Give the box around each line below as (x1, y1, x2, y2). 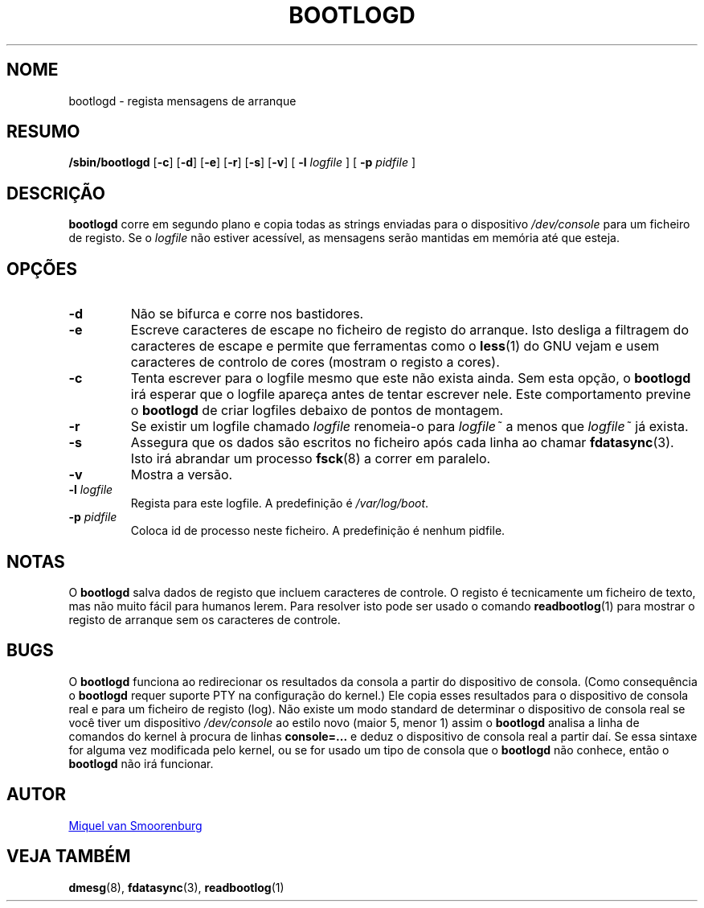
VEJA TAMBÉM (6, 846, 131, 867)
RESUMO (6, 121, 80, 142)
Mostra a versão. (130, 466, 233, 483)
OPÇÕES (6, 258, 78, 279)
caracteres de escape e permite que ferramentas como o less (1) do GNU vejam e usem (130, 338, 660, 355)
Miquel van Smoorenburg (68, 818, 203, 832)
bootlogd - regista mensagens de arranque (68, 93, 297, 108)
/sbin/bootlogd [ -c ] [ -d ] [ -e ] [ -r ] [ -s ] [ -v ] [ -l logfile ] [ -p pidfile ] (68, 155, 415, 170)
